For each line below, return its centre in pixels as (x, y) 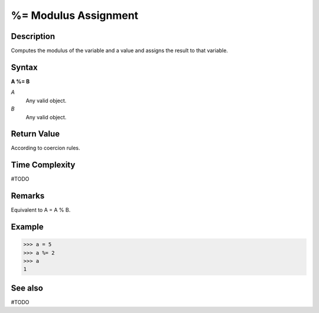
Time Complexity (43, 165)
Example (27, 227)
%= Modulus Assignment (75, 15)
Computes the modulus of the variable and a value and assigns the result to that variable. (120, 51)
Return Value (35, 134)
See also (27, 288)
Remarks (28, 196)
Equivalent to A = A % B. (41, 210)
